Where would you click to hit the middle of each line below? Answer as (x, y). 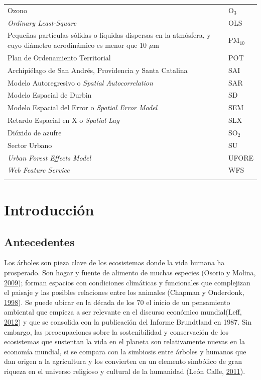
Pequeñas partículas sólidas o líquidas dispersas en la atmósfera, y (109, 35)
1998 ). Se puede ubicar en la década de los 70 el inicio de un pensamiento (117, 302)
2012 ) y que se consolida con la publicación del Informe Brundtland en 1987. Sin (128, 321)
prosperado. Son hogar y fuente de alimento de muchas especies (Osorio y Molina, (130, 272)
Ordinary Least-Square (42, 22)
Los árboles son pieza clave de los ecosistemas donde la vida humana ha (114, 262)
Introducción (49, 209)
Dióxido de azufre (35, 132)
